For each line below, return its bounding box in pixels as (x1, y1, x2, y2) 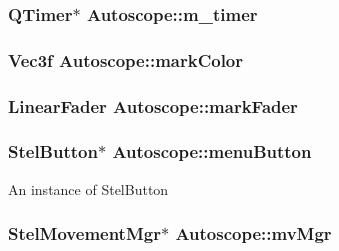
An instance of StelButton (8, 178, 169, 199)
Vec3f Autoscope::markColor (8, 47, 244, 72)
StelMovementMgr (8, 221, 161, 246)
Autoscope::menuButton (112, 139, 312, 164)
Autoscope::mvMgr (175, 221, 332, 246)
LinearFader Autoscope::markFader (8, 93, 298, 118)
